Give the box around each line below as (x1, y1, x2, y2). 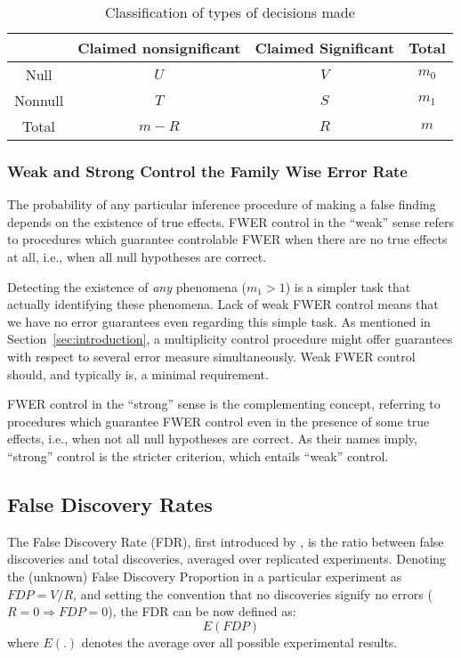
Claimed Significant (255, 37, 395, 58)
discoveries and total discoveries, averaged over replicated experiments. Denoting (7, 549, 447, 568)
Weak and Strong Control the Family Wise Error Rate (7, 159, 408, 182)
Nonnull (14, 90, 64, 110)
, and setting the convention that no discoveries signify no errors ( (73, 584, 433, 603)
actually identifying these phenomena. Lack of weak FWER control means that (7, 295, 439, 313)
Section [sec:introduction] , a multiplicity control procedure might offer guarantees (7, 329, 453, 348)
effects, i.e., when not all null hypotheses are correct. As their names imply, (7, 429, 417, 448)
